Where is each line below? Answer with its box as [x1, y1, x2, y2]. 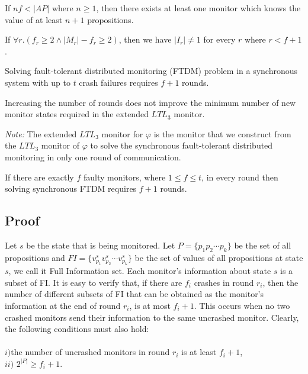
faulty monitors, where [83, 170, 166, 183]
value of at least [5, 13, 63, 25]
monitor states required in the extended [5, 108, 149, 120]
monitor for [101, 127, 143, 140]
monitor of [41, 139, 79, 151]
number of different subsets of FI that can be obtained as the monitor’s [5, 288, 264, 300]
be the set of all [234, 238, 291, 251]
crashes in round [194, 276, 254, 288]
